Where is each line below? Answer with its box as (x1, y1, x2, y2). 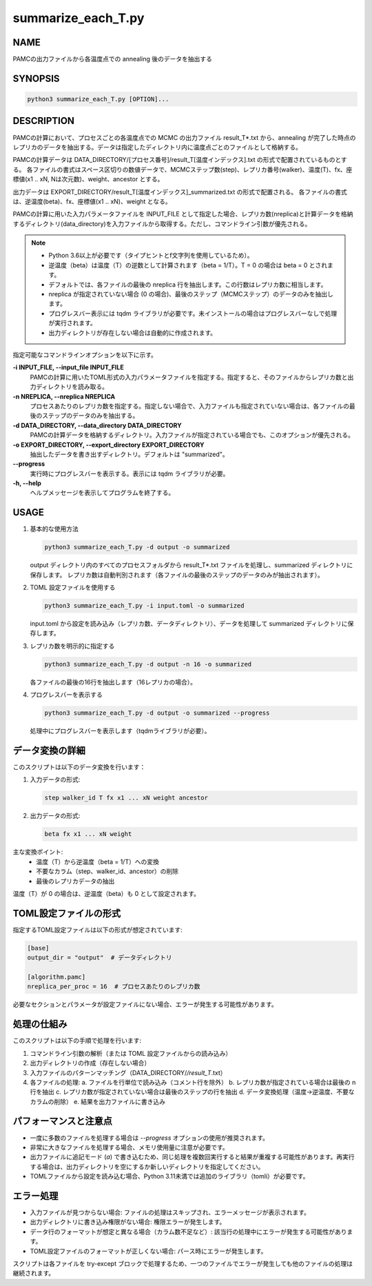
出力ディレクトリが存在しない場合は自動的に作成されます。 (48, 328, 217, 337)
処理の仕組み (12, 1019, 68, 1030)
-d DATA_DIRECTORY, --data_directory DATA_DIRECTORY (12, 421, 182, 429)
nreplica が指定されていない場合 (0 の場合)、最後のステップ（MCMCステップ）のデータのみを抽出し (48, 290, 334, 298)
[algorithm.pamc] (27, 973, 86, 981)
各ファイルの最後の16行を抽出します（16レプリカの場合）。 (30, 677, 196, 686)
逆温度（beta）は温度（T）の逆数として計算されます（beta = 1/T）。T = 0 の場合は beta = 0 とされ (48, 261, 328, 269)
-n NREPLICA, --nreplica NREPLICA (12, 392, 116, 400)
